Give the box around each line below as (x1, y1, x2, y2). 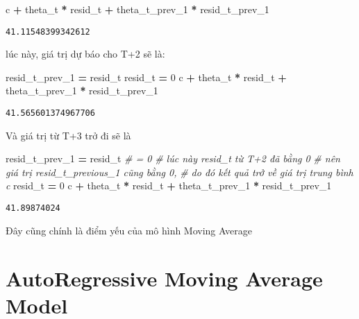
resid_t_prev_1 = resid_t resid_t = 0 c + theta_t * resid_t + (6, 69, 287, 84)
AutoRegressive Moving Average (6, 264, 323, 292)
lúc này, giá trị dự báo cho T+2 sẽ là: (6, 46, 165, 61)
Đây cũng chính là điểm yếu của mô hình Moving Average (6, 223, 252, 237)
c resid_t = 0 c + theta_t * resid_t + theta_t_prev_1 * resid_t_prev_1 (6, 178, 332, 193)
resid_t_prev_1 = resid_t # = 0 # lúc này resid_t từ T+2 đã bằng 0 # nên (6, 151, 340, 166)
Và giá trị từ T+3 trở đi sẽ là (6, 128, 131, 142)
